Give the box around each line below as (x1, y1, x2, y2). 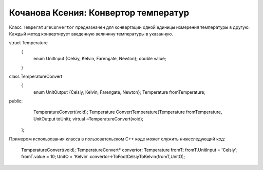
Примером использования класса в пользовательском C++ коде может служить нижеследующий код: (9, 136, 225, 142)
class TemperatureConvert (9, 73, 63, 79)
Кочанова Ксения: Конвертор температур (9, 7, 189, 18)
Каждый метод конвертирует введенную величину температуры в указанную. (9, 31, 173, 36)
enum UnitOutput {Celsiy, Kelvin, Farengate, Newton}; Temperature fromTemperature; (33, 89, 206, 95)
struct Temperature (9, 40, 48, 46)
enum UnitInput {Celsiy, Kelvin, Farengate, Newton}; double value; (33, 56, 167, 62)
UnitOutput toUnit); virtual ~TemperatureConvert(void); (33, 116, 144, 121)
